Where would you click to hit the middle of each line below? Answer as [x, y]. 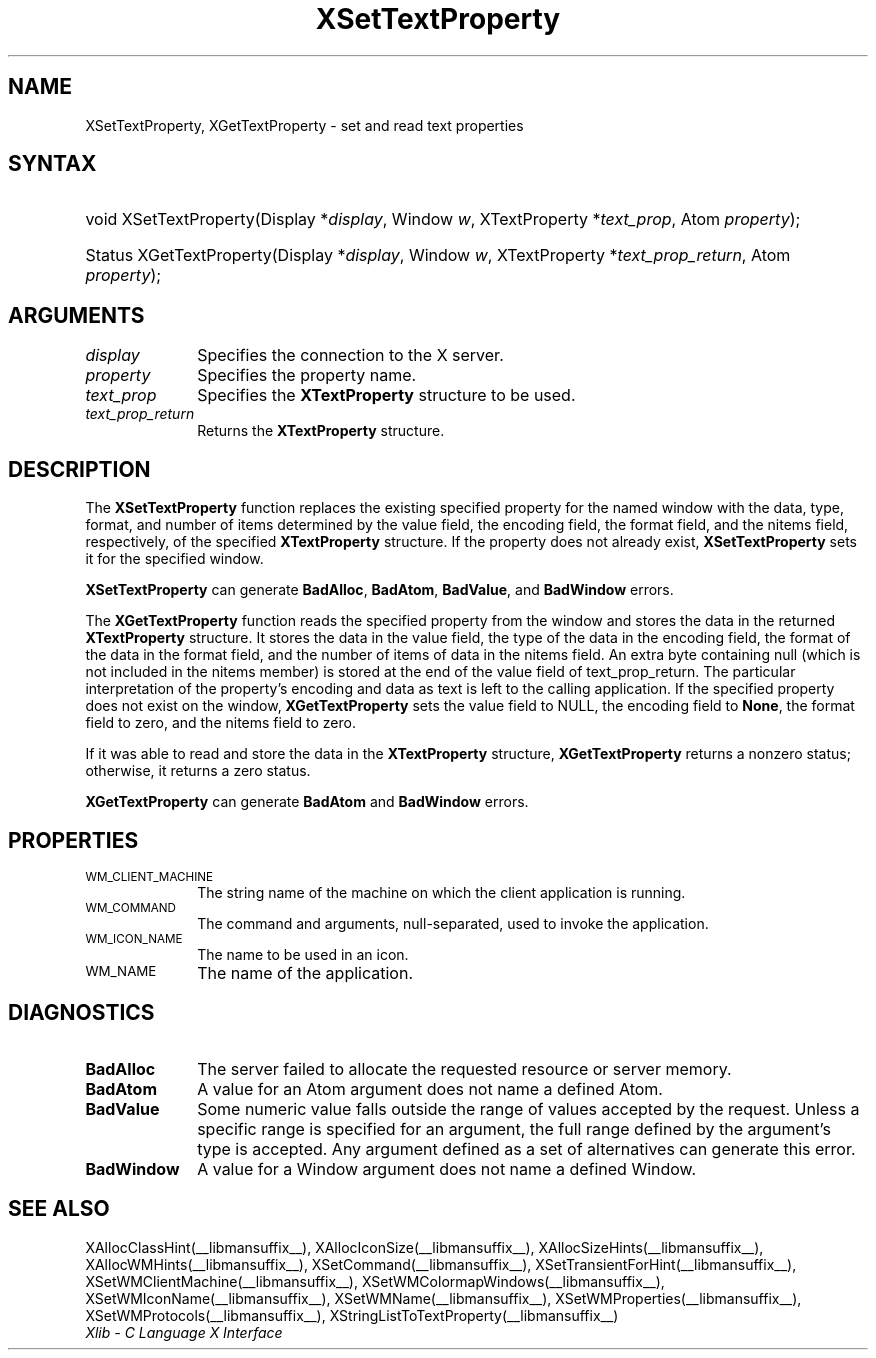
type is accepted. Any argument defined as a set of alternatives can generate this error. [526, 1148]
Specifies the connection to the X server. [350, 355]
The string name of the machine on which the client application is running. [441, 892]
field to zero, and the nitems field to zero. [220, 723]
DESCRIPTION [79, 469]
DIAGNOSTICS [81, 1013]
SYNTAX [52, 164]
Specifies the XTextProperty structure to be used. [386, 395]
